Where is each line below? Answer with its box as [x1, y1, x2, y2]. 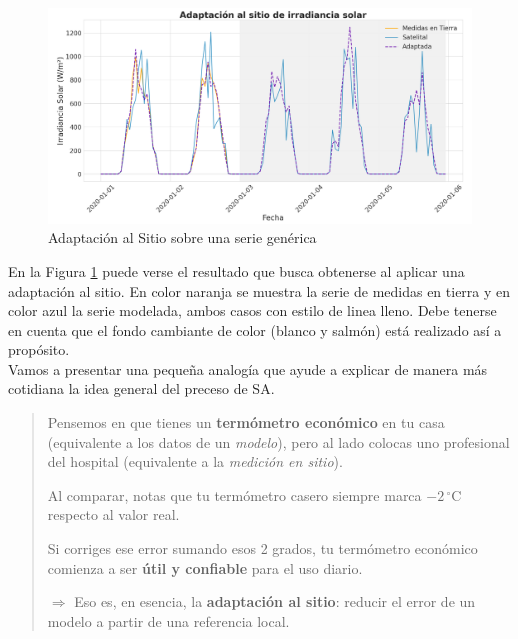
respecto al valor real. [47, 504, 180, 525]
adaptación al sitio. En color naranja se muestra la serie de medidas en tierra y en [8, 280, 511, 301]
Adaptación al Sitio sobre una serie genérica [48, 227, 317, 248]
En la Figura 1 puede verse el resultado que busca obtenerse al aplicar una [8, 260, 465, 281]
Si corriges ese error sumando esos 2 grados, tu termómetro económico [47, 538, 478, 559]
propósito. [8, 339, 70, 360]
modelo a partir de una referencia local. [47, 610, 290, 631]
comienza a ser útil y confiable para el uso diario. [47, 557, 363, 578]
